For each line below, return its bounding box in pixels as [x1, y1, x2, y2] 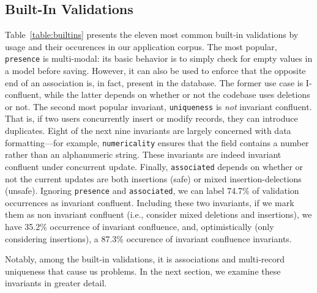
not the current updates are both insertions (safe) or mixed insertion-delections [5, 172, 302, 185]
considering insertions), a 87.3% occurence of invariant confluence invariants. [5, 232, 292, 245]
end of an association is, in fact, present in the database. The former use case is [5, 76, 304, 89]
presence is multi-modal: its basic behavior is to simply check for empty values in [5, 52, 313, 65]
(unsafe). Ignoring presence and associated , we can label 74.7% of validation [5, 184, 299, 197]
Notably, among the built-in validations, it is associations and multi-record [5, 253, 285, 265]
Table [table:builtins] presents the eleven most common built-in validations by [5, 28, 299, 41]
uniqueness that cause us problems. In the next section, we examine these [5, 264, 281, 277]
